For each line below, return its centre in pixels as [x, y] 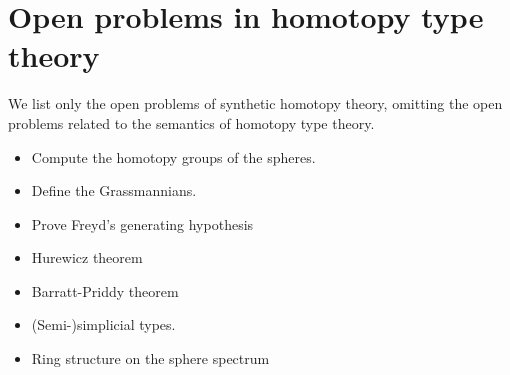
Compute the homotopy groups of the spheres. [173, 156]
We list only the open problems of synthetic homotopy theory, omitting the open [255, 103]
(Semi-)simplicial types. [103, 324]
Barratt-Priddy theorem [105, 290]
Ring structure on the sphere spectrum [150, 358]
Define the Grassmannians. [114, 190]
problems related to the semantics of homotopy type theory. [191, 122]
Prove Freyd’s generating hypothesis [142, 223]
